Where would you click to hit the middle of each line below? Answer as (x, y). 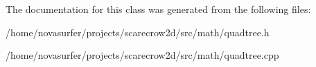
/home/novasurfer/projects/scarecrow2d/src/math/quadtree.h (138, 32)
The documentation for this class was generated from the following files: (158, 9)
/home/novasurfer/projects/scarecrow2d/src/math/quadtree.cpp (142, 55)
